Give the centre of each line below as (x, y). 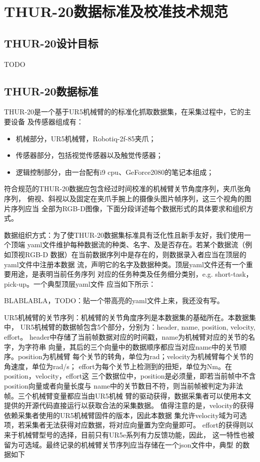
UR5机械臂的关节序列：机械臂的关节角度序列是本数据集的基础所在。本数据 (126, 317)
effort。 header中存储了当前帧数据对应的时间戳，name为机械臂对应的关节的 (126, 337)
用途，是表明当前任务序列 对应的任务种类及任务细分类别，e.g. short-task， (132, 274)
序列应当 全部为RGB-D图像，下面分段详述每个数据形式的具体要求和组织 (128, 208)
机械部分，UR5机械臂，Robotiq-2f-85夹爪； (86, 138)
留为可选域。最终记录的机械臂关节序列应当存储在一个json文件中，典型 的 (123, 444)
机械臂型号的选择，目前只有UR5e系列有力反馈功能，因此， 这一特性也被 (136, 435)
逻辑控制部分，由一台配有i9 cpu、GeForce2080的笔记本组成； (115, 172)
